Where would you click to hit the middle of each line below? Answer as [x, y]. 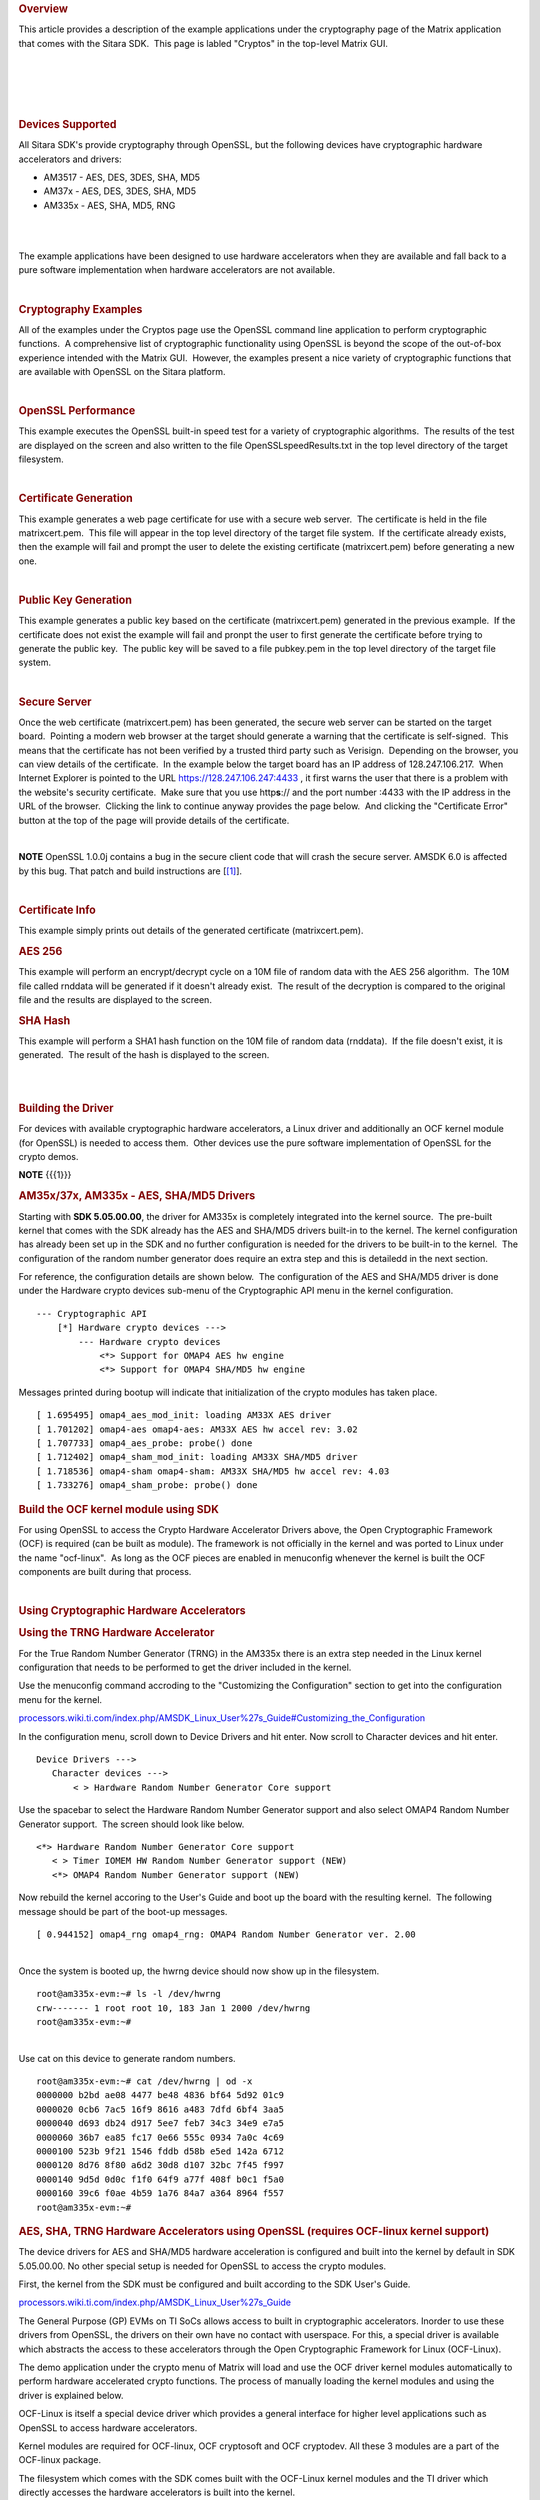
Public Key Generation [75, 600]
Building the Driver [66, 1108]
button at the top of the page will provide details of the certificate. [154, 820]
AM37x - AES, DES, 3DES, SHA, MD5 [120, 191]
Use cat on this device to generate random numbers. [127, 2058]
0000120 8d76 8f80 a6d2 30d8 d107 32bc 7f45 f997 [160, 2165]
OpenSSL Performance [77, 411]
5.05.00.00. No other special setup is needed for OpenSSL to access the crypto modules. [202, 2266]
